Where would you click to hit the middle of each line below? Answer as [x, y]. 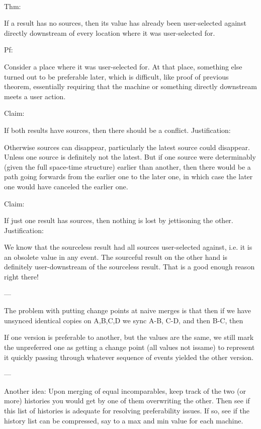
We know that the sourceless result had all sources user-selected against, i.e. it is [128, 247]
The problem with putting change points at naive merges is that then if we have [128, 310]
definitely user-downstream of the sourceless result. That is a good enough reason [129, 267]
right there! [21, 277]
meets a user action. [35, 96]
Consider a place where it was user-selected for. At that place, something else [123, 66]
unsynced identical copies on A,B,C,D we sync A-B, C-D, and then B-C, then [124, 320]
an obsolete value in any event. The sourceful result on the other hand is [116, 257]
